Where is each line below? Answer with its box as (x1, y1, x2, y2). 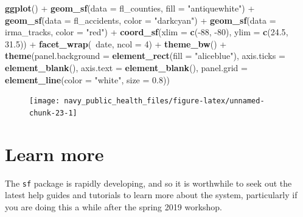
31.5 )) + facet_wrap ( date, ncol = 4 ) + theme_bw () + (5, 37, 227, 50)
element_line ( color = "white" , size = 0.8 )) (5, 73, 170, 86)
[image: (29, 97, 60, 106)
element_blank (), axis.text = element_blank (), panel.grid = (5, 61, 248, 74)
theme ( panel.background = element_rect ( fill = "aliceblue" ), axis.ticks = (5, 49, 285, 62)
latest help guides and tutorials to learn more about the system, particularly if (5, 188, 298, 201)
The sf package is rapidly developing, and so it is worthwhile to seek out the (5, 176, 292, 189)
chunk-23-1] (29, 108, 77, 117)
